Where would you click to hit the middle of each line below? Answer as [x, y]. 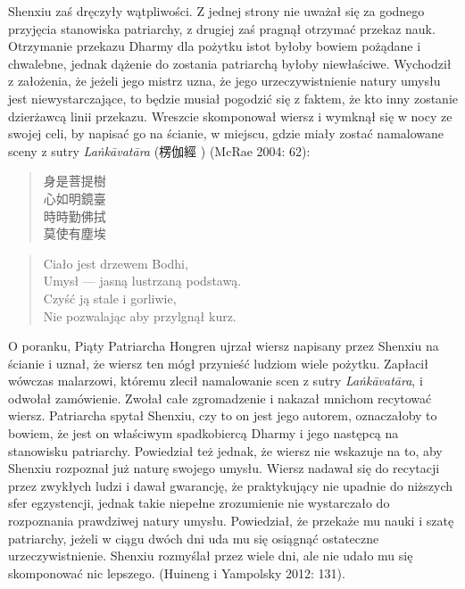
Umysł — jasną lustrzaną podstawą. [142, 281]
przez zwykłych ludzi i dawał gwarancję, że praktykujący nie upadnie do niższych [231, 485]
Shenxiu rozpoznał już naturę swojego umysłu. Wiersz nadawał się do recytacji [224, 468]
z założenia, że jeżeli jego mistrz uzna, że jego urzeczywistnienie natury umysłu [224, 81]
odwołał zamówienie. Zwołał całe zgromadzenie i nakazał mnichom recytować [220, 398]
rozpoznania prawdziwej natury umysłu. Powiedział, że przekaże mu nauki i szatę [231, 521]
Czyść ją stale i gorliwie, [110, 298]
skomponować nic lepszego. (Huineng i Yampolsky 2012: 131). [177, 572]
